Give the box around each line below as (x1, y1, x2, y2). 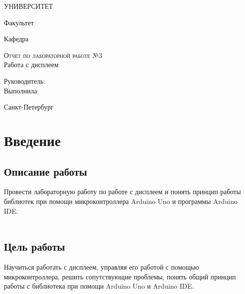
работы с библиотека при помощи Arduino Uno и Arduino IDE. (4, 281, 194, 291)
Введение (4, 130, 61, 150)
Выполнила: (4, 85, 39, 95)
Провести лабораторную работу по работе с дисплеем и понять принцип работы (4, 186, 241, 197)
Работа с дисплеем (4, 59, 59, 70)
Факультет (4, 17, 34, 27)
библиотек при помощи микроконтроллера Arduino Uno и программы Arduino (4, 196, 238, 206)
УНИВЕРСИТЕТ (4, 1, 53, 11)
